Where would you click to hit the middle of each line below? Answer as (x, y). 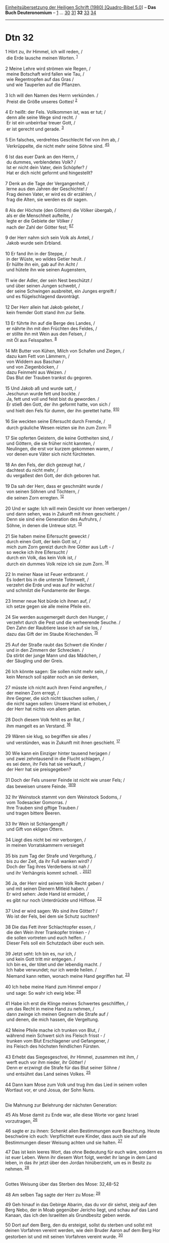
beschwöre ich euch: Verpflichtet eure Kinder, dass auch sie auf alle (76, 1136)
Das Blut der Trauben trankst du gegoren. (49, 378)
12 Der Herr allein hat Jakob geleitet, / (44, 307)
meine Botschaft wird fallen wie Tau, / (45, 74)
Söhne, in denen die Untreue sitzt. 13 (44, 525)
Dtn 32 (20, 38)
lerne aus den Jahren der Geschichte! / (47, 189)
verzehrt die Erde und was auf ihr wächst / (50, 585)
